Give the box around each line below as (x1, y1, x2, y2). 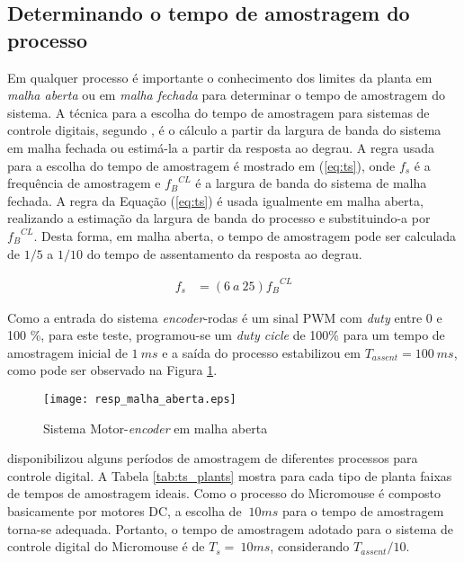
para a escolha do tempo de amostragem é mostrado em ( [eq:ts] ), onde (7, 156, 396, 174)
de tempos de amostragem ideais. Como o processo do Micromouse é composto (7, 484, 442, 503)
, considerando (270, 537, 350, 556)
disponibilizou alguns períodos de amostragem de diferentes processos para (7, 449, 418, 468)
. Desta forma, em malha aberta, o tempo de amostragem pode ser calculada (33, 226, 457, 245)
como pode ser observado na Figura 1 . (7, 361, 218, 379)
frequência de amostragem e (7, 174, 161, 192)
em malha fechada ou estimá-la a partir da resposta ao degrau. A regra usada (7, 138, 434, 156)
